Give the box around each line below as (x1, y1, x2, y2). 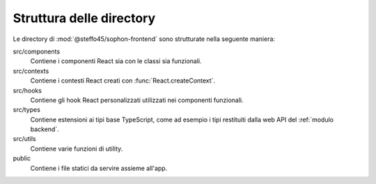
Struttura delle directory (13, 10, 156, 26)
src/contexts (13, 67, 49, 75)
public (13, 154, 31, 162)
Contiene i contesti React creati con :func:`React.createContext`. (30, 76, 216, 85)
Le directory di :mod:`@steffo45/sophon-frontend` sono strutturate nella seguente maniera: (13, 35, 275, 43)
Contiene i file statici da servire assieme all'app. (30, 164, 168, 172)
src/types (13, 106, 41, 114)
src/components (13, 47, 61, 56)
